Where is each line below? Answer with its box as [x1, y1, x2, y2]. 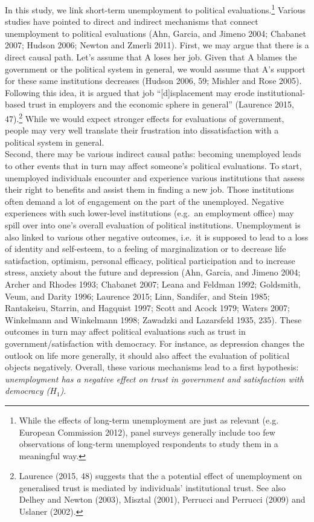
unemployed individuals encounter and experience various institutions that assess [5, 171, 305, 184]
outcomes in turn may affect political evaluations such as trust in [5, 325, 246, 338]
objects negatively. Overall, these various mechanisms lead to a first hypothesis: [5, 361, 299, 373]
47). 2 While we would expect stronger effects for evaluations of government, [5, 111, 284, 124]
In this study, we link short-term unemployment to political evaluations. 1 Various [5, 2, 306, 16]
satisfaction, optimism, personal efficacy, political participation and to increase [5, 254, 295, 266]
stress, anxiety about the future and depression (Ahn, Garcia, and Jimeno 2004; [5, 266, 301, 279]
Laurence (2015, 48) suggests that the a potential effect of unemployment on [19, 469, 303, 482]
